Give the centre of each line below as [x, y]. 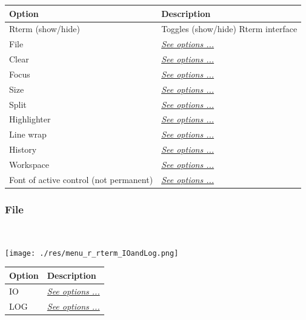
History [23, 149]
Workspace [29, 164]
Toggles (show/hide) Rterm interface [229, 29]
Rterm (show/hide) [45, 29]
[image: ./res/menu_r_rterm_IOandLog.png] [92, 253]
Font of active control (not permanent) [81, 179]
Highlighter [30, 119]
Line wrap [28, 134]
